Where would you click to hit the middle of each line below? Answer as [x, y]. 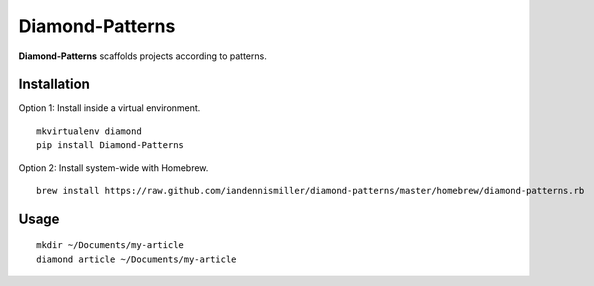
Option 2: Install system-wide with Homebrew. [113, 167]
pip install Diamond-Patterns [110, 145]
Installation [54, 84]
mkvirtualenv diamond [89, 131]
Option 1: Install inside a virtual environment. [109, 108]
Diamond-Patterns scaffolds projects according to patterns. [142, 56]
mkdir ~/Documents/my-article [110, 245]
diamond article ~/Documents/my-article [136, 259]
